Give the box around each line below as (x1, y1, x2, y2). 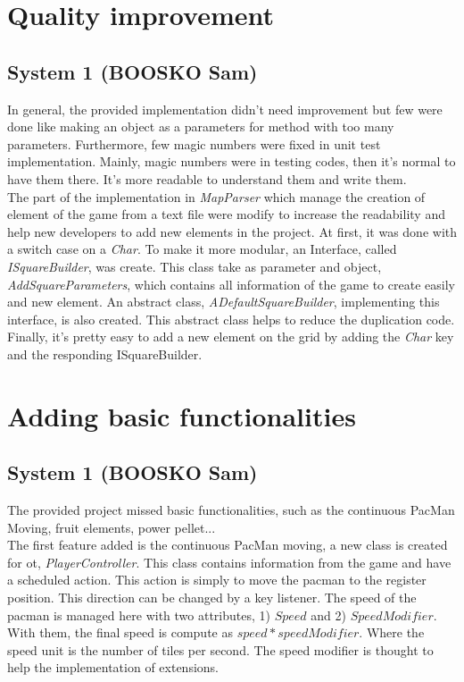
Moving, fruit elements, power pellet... (7, 518, 216, 536)
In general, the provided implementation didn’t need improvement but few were (7, 99, 443, 118)
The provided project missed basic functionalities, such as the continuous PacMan (7, 501, 455, 519)
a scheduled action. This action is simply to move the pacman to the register (7, 570, 427, 589)
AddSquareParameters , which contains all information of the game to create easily (7, 274, 455, 293)
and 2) (311, 605, 346, 624)
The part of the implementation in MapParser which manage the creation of (7, 187, 426, 206)
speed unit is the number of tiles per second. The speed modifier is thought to (7, 640, 434, 659)
